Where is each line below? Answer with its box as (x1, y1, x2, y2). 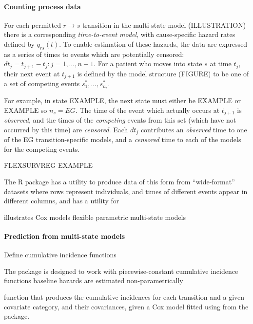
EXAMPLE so (4, 105, 47, 115)
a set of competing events (4, 78, 80, 89)
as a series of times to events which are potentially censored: (4, 49, 184, 59)
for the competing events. (4, 144, 80, 154)
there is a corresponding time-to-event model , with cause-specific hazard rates (4, 29, 235, 39)
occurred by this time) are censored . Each (4, 124, 128, 134)
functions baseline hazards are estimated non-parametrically (4, 275, 183, 286)
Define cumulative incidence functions (4, 250, 117, 260)
